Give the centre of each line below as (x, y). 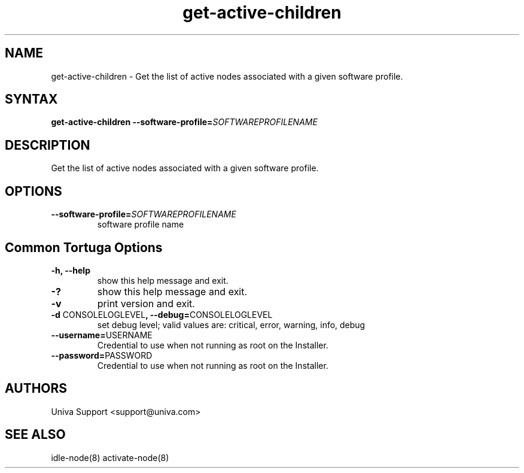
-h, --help (71, 270)
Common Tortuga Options (84, 247)
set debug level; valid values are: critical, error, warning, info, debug (231, 325)
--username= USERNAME (102, 335)
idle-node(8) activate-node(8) (110, 457)
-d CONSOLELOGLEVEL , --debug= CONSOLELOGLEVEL (162, 314)
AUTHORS (36, 389)
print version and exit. (146, 303)
